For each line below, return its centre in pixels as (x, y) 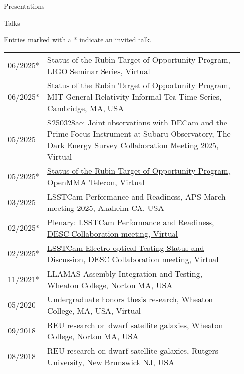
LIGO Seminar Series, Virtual (99, 71)
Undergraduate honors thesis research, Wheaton (130, 299)
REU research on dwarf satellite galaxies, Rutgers (133, 350)
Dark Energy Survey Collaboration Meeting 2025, (133, 145)
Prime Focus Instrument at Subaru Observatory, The (139, 133)
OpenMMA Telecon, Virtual (96, 182)
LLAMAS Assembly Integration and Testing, (125, 273)
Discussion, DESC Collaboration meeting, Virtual (133, 259)
